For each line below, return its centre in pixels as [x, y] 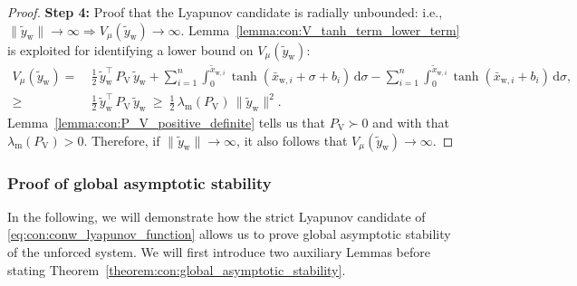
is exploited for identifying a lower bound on [130, 49]
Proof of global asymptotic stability [139, 182]
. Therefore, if [122, 140]
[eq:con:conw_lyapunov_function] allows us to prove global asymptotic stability [229, 234]
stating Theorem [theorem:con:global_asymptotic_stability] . [177, 269]
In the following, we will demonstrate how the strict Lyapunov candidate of [216, 216]
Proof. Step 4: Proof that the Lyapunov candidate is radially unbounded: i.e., [225, 12]
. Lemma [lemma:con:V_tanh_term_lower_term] [320, 29]
